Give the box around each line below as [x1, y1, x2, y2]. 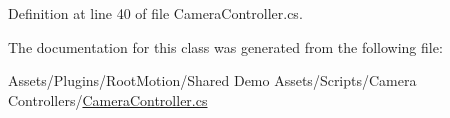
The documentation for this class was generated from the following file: [8, 36, 443, 57]
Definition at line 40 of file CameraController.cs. [8, 3, 303, 23]
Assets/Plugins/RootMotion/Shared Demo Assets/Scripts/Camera [8, 70, 417, 91]
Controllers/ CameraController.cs [8, 89, 208, 110]
